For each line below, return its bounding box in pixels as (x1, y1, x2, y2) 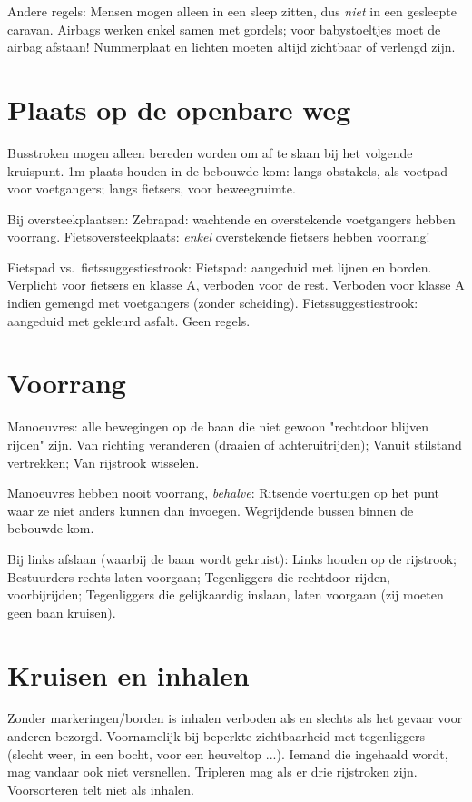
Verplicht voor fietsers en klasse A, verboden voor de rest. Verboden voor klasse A (7, 275, 465, 294)
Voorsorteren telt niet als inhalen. (7, 779, 195, 798)
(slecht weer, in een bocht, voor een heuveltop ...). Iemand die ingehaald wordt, (7, 744, 448, 763)
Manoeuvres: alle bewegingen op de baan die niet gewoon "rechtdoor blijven (7, 417, 428, 436)
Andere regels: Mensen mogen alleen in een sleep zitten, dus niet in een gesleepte (7, 2, 457, 20)
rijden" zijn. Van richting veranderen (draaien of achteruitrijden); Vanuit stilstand (7, 434, 462, 453)
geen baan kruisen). (7, 602, 116, 621)
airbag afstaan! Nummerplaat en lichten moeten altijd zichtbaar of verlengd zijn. (7, 37, 456, 56)
